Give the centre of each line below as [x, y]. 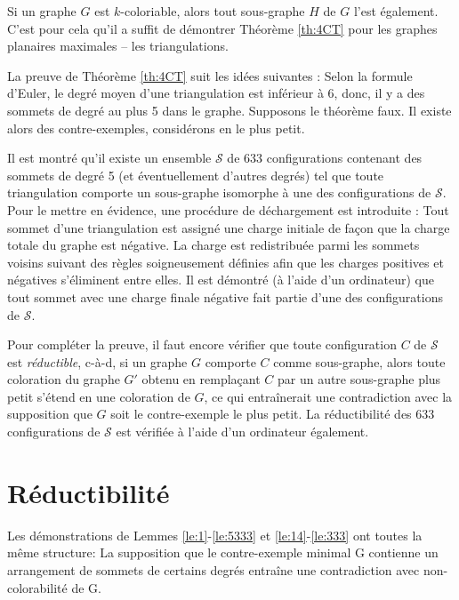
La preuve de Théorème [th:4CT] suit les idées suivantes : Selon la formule [210, 75]
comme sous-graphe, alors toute [359, 361]
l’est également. [396, 11]
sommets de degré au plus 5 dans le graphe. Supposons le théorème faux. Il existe [229, 110]
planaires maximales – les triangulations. [118, 46]
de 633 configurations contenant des [325, 158]
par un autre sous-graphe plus [359, 379]
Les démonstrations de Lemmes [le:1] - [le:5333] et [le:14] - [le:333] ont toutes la [215, 535]
